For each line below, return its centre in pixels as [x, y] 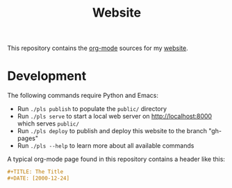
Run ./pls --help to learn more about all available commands [106, 146]
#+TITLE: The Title [35, 172]
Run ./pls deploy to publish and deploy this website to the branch [112, 131]
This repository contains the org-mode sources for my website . [98, 48]
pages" [28, 138]
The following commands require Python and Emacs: [83, 96]
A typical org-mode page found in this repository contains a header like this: [116, 159]
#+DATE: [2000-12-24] [39, 178]
